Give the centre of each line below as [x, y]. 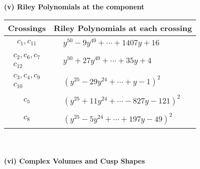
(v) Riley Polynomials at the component [74, 6]
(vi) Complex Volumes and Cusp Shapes [75, 160]
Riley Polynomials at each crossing [123, 28]
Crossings [27, 28]
